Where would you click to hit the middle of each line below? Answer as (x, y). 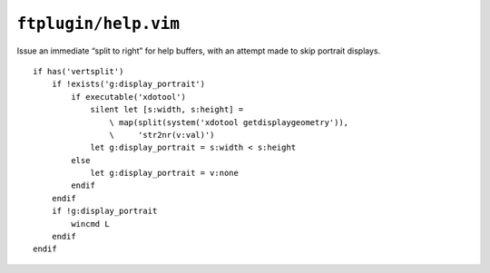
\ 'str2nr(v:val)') (162, 135)
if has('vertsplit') (78, 71)
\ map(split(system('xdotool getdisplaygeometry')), (229, 122)
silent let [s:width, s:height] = (167, 110)
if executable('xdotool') (128, 97)
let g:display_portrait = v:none (165, 173)
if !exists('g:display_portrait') (128, 84)
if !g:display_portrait (104, 211)
